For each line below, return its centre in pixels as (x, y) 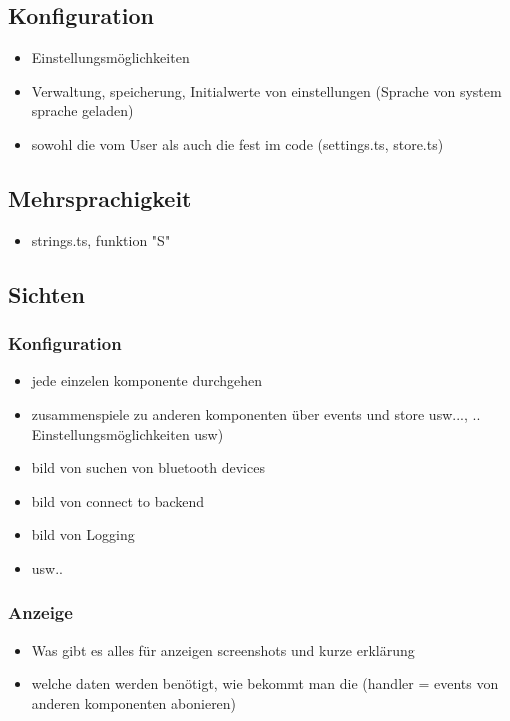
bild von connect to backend (118, 500)
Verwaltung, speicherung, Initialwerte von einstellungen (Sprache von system (266, 90)
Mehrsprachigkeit (100, 197)
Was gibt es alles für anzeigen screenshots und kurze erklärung (223, 649)
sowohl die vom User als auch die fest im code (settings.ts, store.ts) (237, 143)
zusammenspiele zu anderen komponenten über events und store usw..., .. (256, 413)
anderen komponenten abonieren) (134, 702)
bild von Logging (83, 534)
